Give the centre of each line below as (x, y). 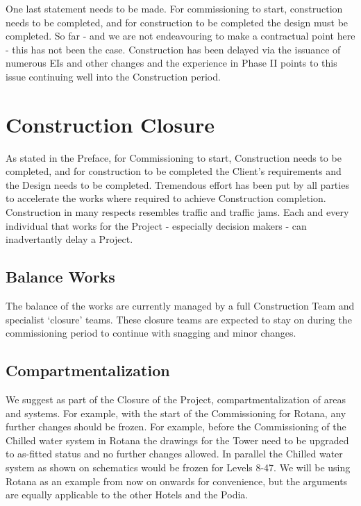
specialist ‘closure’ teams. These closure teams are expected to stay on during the (179, 319)
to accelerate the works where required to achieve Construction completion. (166, 198)
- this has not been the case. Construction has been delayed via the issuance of (173, 49)
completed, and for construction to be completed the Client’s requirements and (174, 171)
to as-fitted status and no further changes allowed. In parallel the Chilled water (174, 454)
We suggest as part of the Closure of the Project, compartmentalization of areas (176, 399)
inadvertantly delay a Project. (69, 239)
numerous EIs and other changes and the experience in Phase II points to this (171, 63)
